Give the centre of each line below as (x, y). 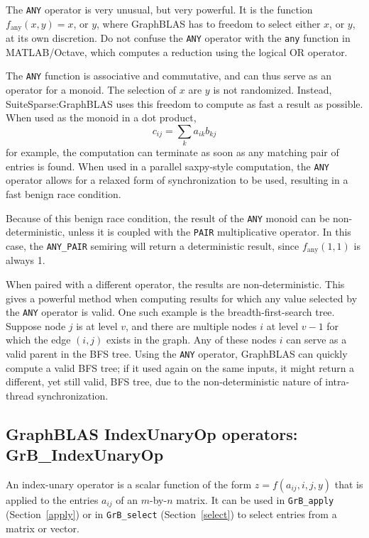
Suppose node (36, 325)
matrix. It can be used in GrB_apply (255, 499)
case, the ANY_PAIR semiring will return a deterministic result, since (153, 245)
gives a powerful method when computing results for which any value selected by (182, 298)
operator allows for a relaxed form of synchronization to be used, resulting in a (177, 180)
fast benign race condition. (64, 193)
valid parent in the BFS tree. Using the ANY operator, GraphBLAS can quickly (177, 353)
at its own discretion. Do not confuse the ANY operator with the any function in (178, 38)
